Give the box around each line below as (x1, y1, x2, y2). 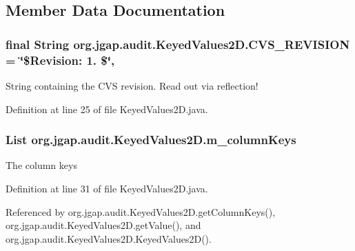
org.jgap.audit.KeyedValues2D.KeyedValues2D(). (6, 231, 212, 245)
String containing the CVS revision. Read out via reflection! (6, 78, 258, 92)
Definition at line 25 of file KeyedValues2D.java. (6, 101, 208, 116)
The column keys (6, 158, 77, 172)
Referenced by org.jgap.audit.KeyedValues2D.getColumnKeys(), (6, 204, 276, 219)
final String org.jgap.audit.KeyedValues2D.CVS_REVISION (6, 35, 350, 52)
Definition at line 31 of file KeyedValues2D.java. (6, 181, 208, 195)
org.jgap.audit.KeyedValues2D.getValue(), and (6, 218, 201, 232)
